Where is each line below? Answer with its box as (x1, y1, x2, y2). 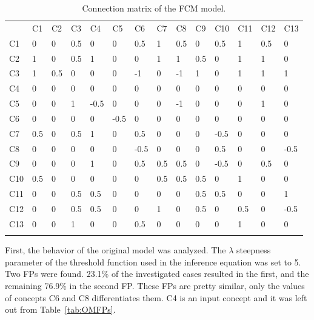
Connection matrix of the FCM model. (82, 2, 226, 14)
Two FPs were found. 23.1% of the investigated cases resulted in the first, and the (5, 267, 309, 280)
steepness (236, 244, 271, 256)
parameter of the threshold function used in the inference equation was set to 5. (5, 255, 301, 268)
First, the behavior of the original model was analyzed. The (5, 244, 226, 256)
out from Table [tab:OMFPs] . (5, 303, 116, 316)
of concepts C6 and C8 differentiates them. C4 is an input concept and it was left (5, 291, 307, 304)
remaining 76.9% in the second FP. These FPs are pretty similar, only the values (5, 279, 305, 292)
